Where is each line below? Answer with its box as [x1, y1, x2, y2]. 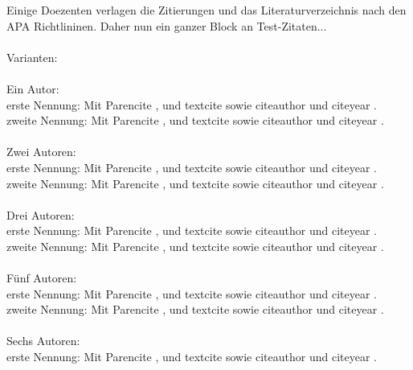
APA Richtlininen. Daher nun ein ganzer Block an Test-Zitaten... [6, 17, 327, 34]
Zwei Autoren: [6, 143, 76, 160]
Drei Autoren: [6, 206, 75, 223]
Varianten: [6, 48, 58, 65]
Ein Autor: [6, 80, 59, 97]
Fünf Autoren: [6, 269, 77, 286]
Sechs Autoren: [6, 332, 80, 349]
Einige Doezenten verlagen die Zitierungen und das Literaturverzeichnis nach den [6, 2, 407, 18]
